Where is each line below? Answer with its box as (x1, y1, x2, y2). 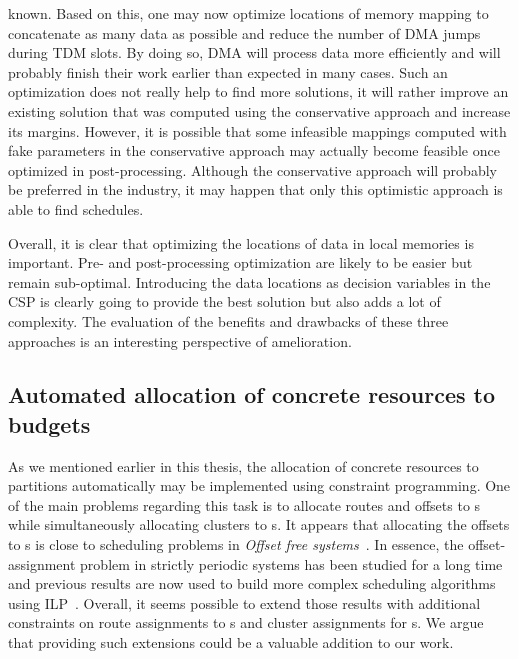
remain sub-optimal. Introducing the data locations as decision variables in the (8, 271, 491, 292)
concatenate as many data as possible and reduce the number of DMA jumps (8, 22, 481, 43)
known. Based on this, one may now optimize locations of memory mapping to (8, 3, 489, 23)
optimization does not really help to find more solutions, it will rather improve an (8, 81, 509, 102)
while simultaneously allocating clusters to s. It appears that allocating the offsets (8, 514, 510, 535)
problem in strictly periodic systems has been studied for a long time (80, 553, 503, 574)
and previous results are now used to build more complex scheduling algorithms (8, 573, 496, 594)
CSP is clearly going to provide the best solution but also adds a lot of (8, 291, 441, 312)
